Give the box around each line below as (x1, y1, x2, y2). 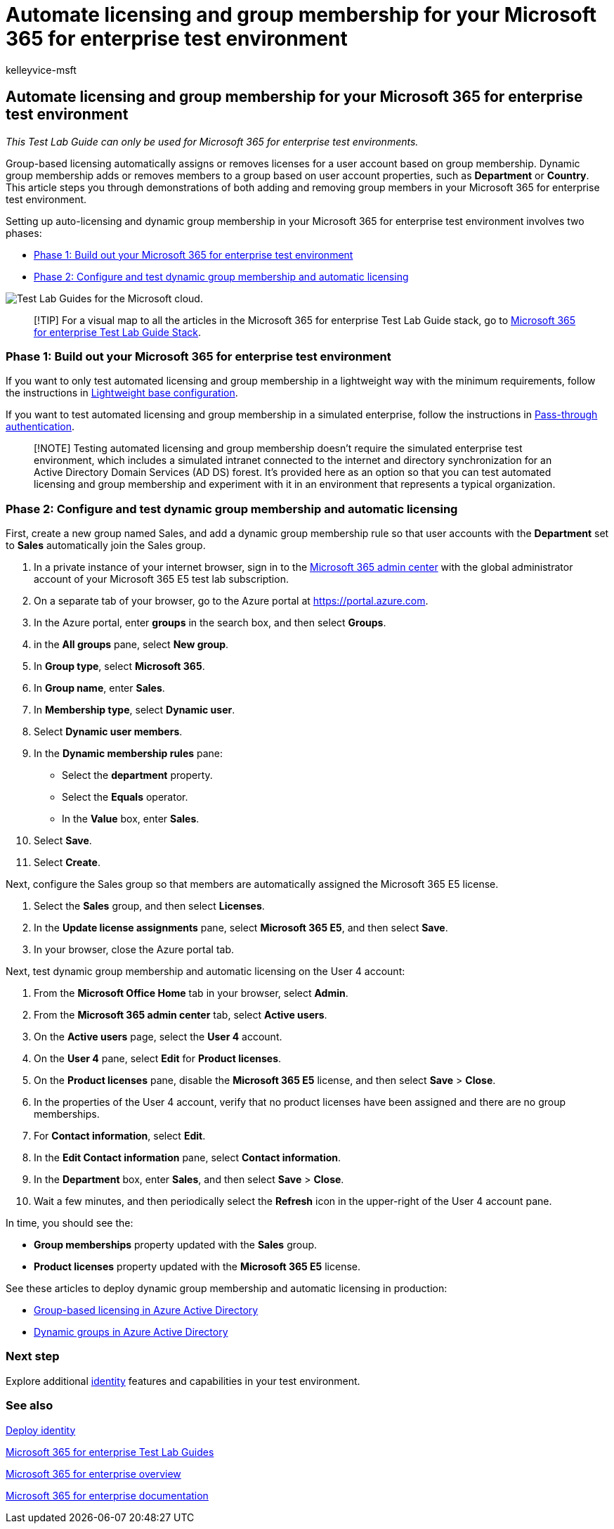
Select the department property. (62, 769, 213, 782)
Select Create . (34, 856, 100, 869)
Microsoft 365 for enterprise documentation (6, 1489, 209, 1502)
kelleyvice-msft (6, 63, 77, 76)
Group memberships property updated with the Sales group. (34, 1239, 318, 1251)
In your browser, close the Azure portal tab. (34, 943, 235, 956)
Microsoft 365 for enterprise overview (6, 1467, 181, 1480)
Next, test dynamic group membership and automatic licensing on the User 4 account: (6, 965, 405, 978)
